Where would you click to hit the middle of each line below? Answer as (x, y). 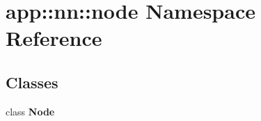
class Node (30, 111)
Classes (32, 82)
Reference (54, 38)
